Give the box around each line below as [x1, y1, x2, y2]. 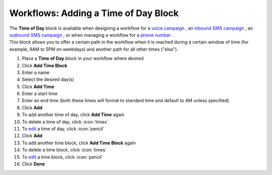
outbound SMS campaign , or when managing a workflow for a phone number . [9, 32, 174, 38]
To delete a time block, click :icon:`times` [22, 147, 107, 153]
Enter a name [22, 69, 50, 75]
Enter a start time [22, 91, 58, 97]
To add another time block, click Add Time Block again [22, 140, 136, 146]
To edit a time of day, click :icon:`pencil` [22, 126, 105, 132]
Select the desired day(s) [22, 76, 75, 82]
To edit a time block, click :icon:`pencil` [22, 154, 103, 160]
